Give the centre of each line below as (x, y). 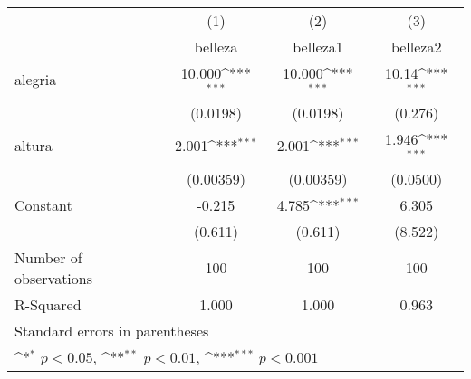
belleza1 (318, 47)
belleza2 (416, 47)
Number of (48, 257)
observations (54, 278)
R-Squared (48, 304)
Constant (43, 204)
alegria (36, 80)
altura (34, 146)
